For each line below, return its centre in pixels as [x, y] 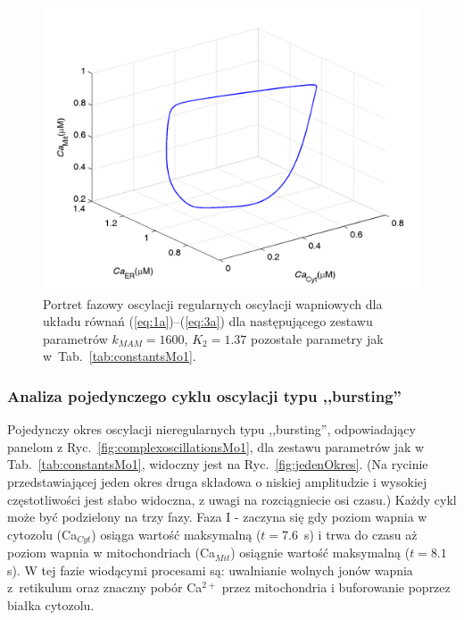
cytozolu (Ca [42, 534]
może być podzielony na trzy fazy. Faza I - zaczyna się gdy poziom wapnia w [217, 517]
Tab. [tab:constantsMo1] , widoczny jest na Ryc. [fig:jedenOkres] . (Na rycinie [218, 464]
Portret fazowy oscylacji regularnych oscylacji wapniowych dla [213, 303]
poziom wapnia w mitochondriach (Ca [111, 553]
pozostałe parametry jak [317, 338]
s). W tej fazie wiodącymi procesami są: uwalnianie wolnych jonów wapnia [210, 570]
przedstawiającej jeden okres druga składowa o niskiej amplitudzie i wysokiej [217, 481]
